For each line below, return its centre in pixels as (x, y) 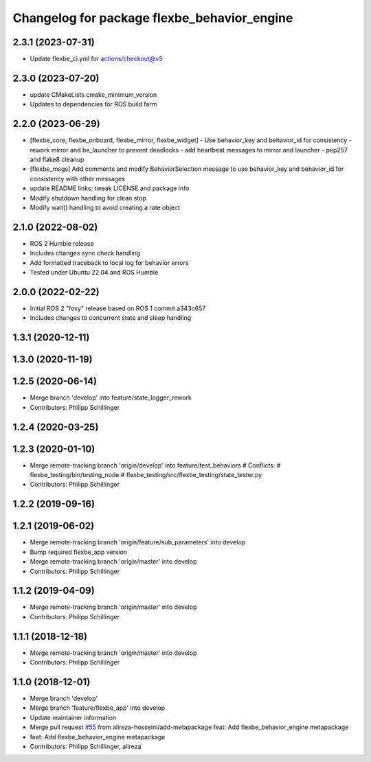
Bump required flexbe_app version (78, 552)
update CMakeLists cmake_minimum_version (93, 94)
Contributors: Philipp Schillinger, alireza (86, 746)
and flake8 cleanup (57, 160)
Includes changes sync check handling (85, 253)
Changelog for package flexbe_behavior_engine (153, 18)
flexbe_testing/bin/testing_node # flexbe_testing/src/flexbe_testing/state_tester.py (146, 475)
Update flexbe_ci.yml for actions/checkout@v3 (96, 59)
